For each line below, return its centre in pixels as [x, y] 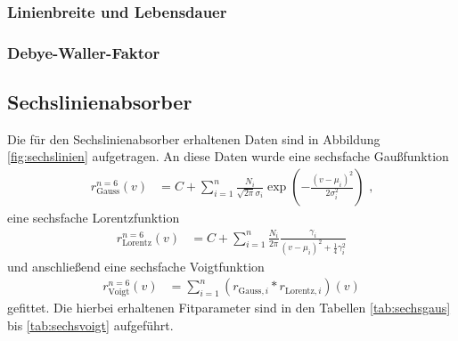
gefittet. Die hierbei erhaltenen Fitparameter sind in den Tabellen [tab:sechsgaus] [229, 308]
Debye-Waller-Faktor [84, 52]
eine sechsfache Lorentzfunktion [94, 218]
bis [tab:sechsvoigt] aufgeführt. [90, 325]
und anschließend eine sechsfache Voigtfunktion [136, 266]
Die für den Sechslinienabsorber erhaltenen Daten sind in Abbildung [194, 138]
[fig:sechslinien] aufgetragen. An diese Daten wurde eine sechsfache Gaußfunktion [228, 156]
